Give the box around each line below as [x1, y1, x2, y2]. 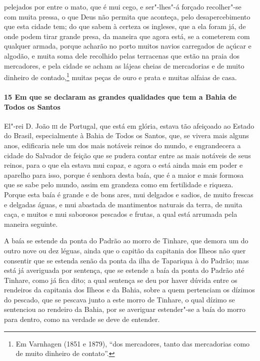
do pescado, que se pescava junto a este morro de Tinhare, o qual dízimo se [4, 294, 235, 304]
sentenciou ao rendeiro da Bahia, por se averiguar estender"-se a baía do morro [4, 304, 245, 314]
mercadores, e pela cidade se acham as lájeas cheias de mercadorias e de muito [4, 60, 244, 71]
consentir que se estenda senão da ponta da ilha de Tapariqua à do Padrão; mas [4, 255, 249, 265]
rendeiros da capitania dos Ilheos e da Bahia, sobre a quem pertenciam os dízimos [4, 284, 255, 295]
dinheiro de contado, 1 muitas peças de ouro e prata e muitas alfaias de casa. [4, 71, 237, 82]
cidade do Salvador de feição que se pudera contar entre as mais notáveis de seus [4, 150, 251, 160]
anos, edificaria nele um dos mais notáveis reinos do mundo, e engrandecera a [4, 140, 241, 150]
